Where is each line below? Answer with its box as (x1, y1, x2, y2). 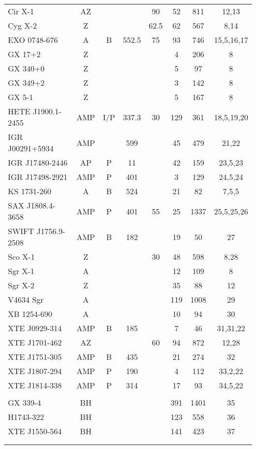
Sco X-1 (8, 251, 35, 262)
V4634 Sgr (8, 294, 44, 305)
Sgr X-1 (8, 265, 34, 276)
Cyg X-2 (8, 20, 37, 31)
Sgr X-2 (8, 279, 34, 291)
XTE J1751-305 (8, 351, 62, 362)
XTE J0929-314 (8, 322, 62, 334)
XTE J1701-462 (8, 337, 62, 348)
